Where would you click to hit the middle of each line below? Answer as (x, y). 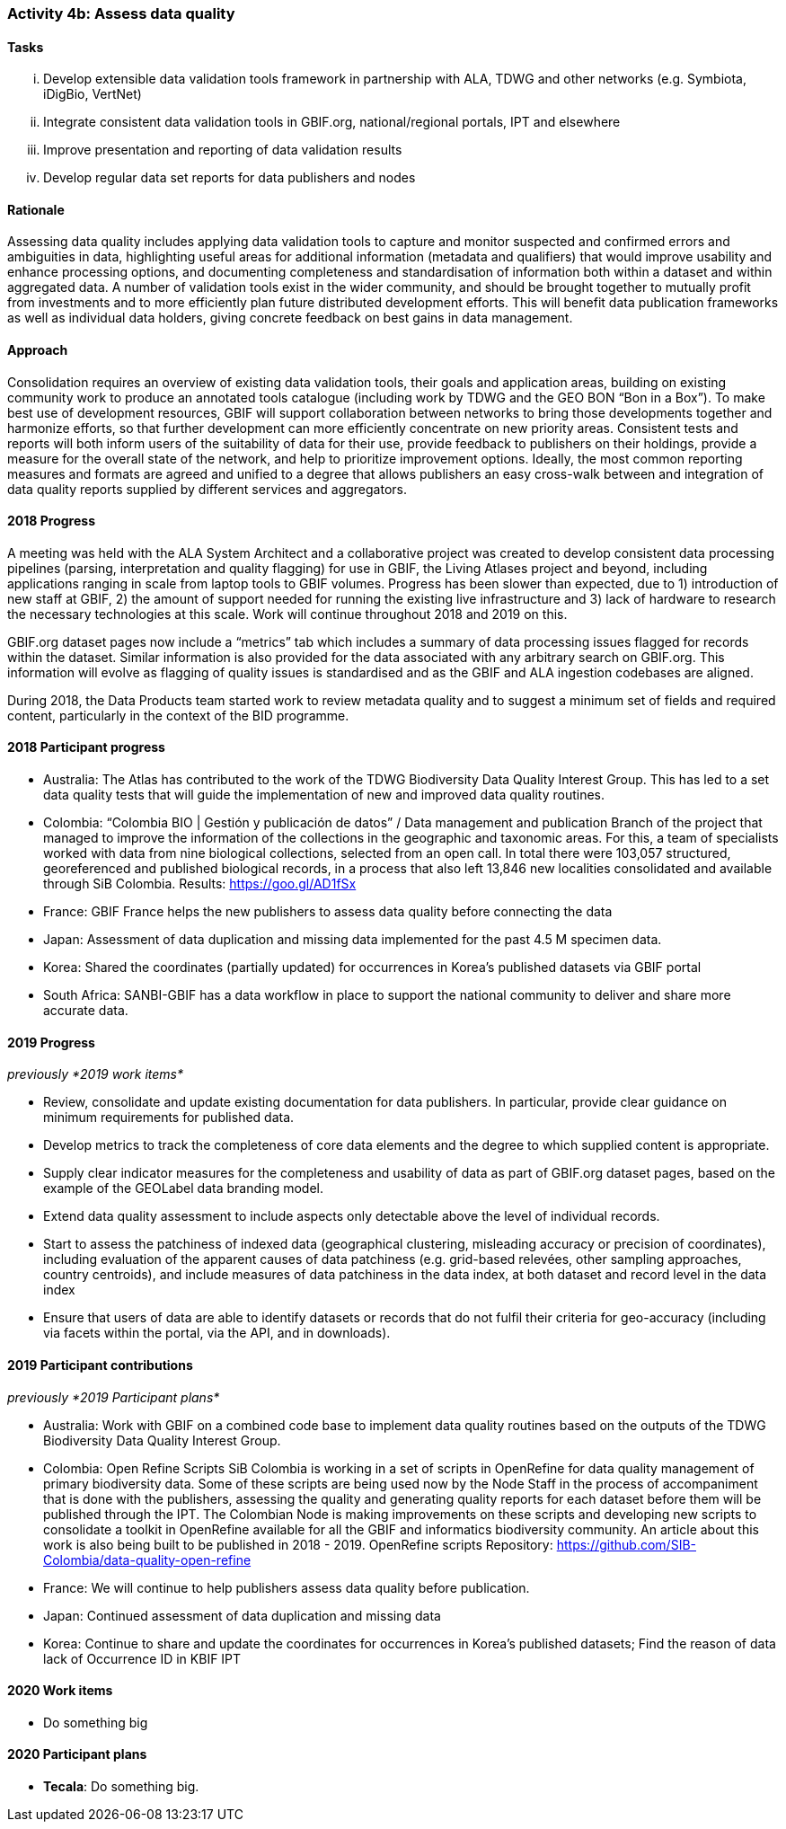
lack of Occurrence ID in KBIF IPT (142, 1658)
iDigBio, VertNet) (93, 94)
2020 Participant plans (77, 1754)
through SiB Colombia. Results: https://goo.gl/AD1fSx (200, 884)
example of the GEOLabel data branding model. (183, 1188)
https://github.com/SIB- (626, 1544)
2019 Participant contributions (100, 1365)
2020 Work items (60, 1691)
